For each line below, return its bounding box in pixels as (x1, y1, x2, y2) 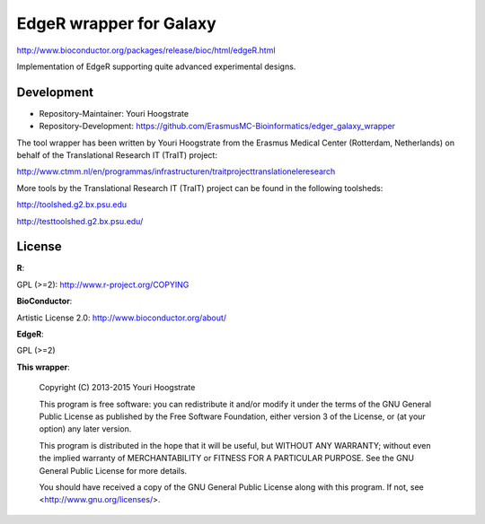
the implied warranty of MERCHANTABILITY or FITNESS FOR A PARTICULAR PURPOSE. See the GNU (39, 453, 415, 464)
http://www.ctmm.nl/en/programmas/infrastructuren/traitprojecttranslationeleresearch (16, 166, 336, 177)
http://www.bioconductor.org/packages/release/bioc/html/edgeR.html (16, 45, 276, 56)
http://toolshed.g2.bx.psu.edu (16, 199, 128, 210)
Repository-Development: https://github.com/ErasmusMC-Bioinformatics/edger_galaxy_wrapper (39, 121, 395, 132)
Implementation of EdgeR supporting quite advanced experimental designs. (16, 61, 296, 72)
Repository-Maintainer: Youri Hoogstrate (39, 108, 189, 118)
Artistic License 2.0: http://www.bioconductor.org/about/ (16, 312, 227, 323)
